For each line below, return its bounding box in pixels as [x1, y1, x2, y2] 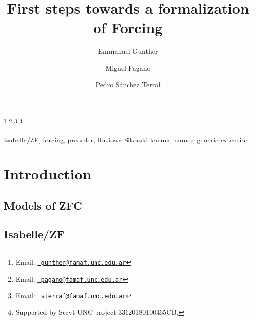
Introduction [4, 164, 92, 184]
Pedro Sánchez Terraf [96, 79, 160, 89]
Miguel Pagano [105, 62, 151, 72]
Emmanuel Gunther [98, 46, 158, 56]
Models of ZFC [4, 197, 82, 213]
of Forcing [93, 17, 163, 37]
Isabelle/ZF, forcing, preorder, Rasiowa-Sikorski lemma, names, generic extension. [4, 135, 251, 145]
